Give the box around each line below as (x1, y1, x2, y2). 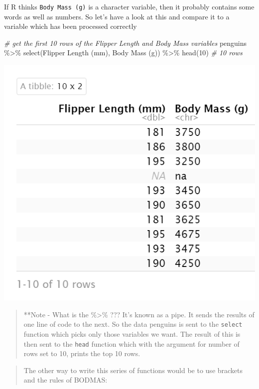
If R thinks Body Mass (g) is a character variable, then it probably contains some (4, 1, 255, 11)
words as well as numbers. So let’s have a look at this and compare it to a (4, 11, 230, 21)
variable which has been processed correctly (4, 21, 137, 31)
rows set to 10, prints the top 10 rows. (23, 348, 140, 359)
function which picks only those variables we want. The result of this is (23, 328, 241, 339)
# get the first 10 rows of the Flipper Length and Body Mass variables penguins (4, 37, 247, 48)
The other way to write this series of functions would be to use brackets (23, 365, 243, 375)
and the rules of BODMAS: (23, 375, 108, 385)
